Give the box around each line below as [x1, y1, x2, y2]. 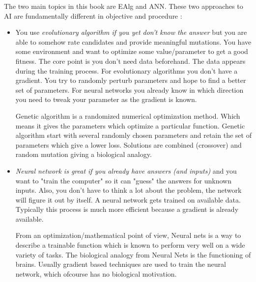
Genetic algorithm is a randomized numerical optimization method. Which [15, 110, 240, 121]
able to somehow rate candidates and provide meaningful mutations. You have [15, 36, 252, 47]
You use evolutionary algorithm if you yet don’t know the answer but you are [15, 27, 247, 37]
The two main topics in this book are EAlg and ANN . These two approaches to [4, 1, 243, 11]
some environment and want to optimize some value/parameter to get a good [15, 46, 248, 56]
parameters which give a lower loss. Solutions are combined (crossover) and [15, 139, 242, 150]
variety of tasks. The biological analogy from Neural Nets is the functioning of [15, 249, 251, 259]
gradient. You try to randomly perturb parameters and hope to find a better [15, 75, 246, 85]
